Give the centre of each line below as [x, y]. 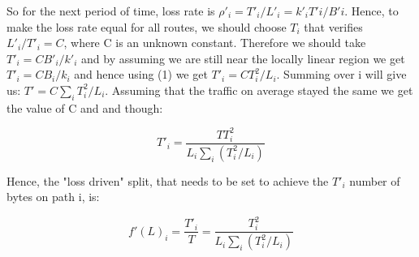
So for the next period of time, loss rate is [111, 11]
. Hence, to [371, 11]
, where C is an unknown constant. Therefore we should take [215, 43]
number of [375, 180]
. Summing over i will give [341, 74]
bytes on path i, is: [53, 197]
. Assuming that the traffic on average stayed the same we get [259, 90]
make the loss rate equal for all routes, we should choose [147, 26]
